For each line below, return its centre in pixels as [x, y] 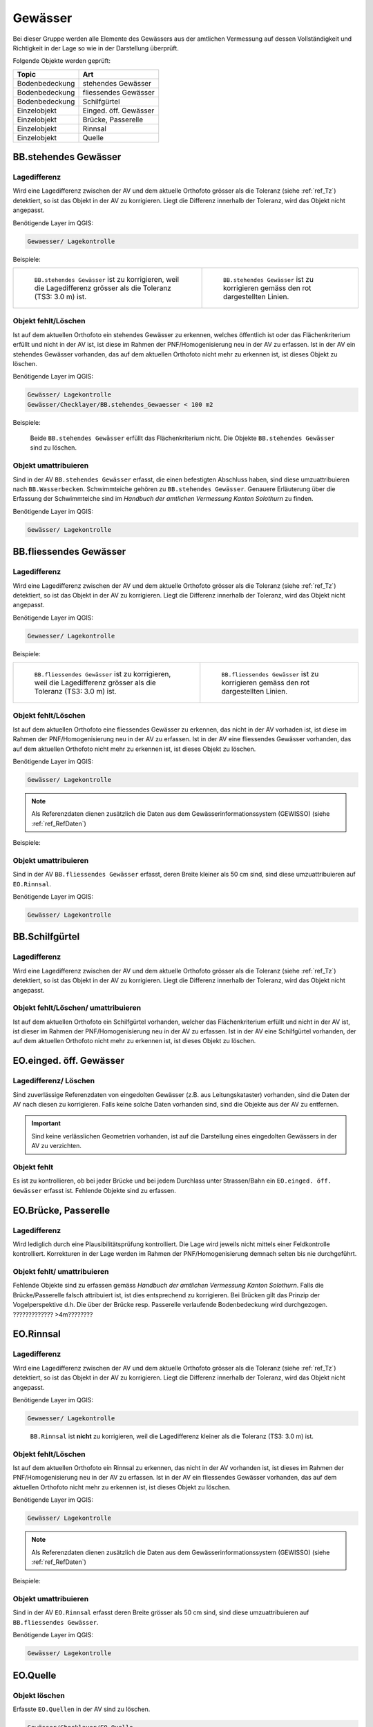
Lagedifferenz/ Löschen [54, 1081]
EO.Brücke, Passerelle [61, 1210]
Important [46, 1123]
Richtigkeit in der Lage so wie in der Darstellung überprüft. [96, 48]
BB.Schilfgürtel [46, 937]
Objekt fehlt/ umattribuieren [61, 1272]
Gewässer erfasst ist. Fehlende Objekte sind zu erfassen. [94, 1190]
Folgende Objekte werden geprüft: [61, 61]
